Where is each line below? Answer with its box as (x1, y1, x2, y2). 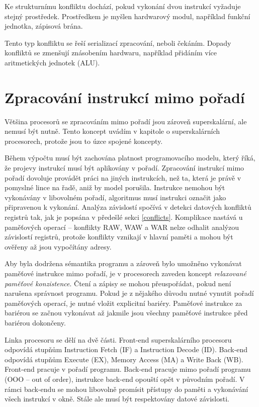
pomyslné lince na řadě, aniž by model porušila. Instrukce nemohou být (5, 182, 225, 193)
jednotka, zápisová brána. (5, 21, 83, 31)
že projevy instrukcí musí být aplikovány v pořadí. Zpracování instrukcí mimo (5, 162, 244, 173)
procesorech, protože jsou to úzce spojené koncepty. (5, 135, 163, 146)
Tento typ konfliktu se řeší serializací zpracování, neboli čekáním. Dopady (5, 37, 231, 48)
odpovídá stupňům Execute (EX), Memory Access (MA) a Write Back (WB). (5, 354, 243, 364)
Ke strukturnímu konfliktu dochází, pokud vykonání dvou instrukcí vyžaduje (5, 1, 241, 11)
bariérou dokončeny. (5, 317, 66, 328)
